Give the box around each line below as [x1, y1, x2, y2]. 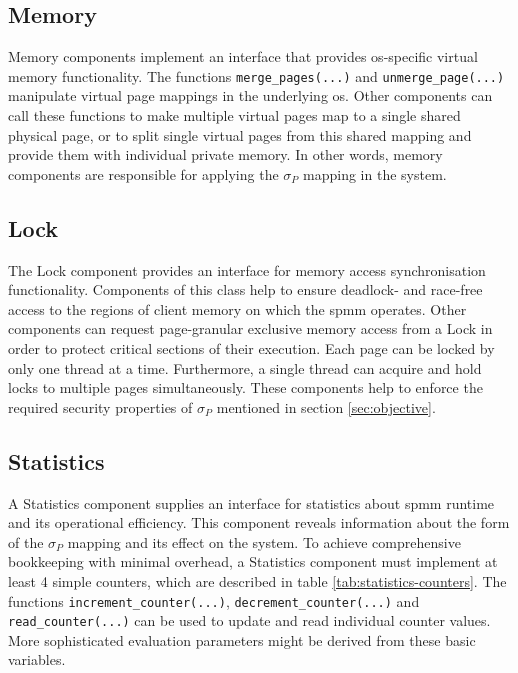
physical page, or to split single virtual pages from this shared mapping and [8, 124, 472, 145]
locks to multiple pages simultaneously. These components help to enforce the [8, 377, 483, 398]
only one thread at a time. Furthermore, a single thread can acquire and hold [8, 357, 482, 378]
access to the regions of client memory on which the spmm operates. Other [8, 298, 467, 319]
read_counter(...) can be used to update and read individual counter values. [8, 610, 491, 631]
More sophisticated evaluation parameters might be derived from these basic [8, 629, 476, 650]
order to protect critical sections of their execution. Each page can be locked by [8, 338, 495, 358]
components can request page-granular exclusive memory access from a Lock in [8, 318, 493, 339]
